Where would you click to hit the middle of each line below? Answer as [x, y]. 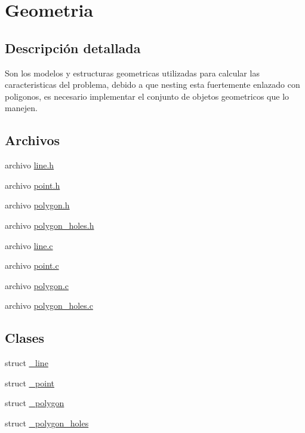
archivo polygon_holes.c [49, 305]
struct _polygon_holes [47, 423]
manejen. [21, 108]
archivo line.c [29, 245]
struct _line [27, 363]
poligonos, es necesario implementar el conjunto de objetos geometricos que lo [147, 96]
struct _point [30, 383]
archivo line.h [30, 165]
